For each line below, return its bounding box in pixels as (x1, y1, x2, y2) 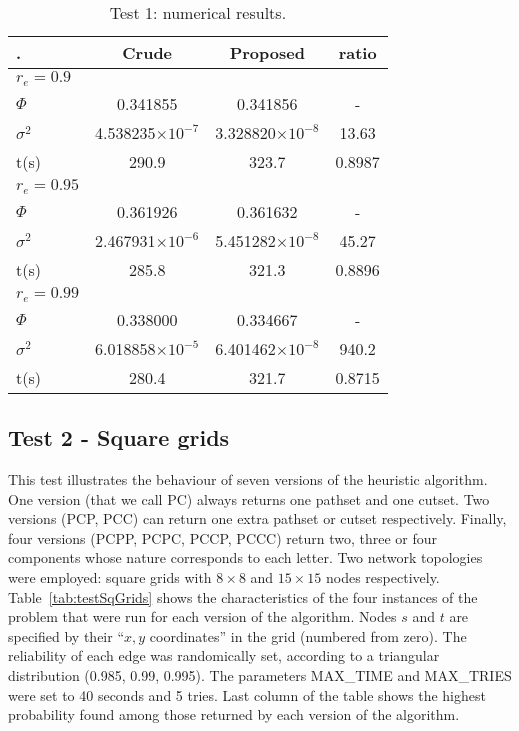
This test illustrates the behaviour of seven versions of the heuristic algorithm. (8, 469, 488, 490)
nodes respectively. (326, 566, 440, 587)
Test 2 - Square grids (8, 422, 230, 453)
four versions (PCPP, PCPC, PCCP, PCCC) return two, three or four (8, 527, 438, 548)
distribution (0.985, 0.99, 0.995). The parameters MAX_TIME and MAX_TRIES (8, 664, 512, 685)
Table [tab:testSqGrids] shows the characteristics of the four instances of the (8, 586, 478, 607)
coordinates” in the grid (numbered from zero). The (149, 625, 467, 646)
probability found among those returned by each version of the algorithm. (8, 704, 460, 725)
